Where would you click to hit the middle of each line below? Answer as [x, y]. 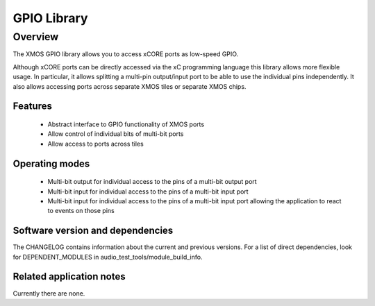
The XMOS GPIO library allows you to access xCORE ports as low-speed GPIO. [126, 54]
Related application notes [69, 277]
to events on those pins [81, 211]
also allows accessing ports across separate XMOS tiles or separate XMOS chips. [130, 86]
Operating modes [51, 163]
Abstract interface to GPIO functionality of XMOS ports [126, 124]
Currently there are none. [49, 293]
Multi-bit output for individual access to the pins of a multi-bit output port [152, 182]
